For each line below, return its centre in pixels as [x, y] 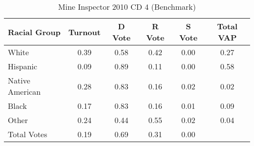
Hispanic [23, 66]
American [24, 92]
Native [19, 80]
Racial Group [34, 32]
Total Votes [28, 134]
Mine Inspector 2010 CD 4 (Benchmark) [127, 7]
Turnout [85, 32]
